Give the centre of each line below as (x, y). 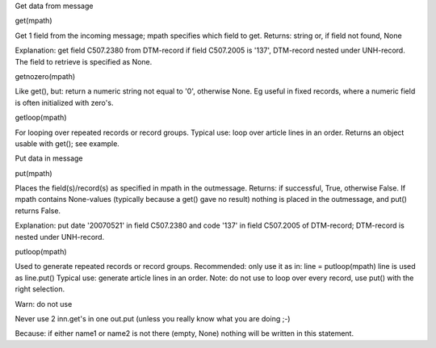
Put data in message (49, 158)
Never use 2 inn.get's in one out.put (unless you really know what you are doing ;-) (153, 318)
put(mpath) (34, 173)
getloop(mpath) (41, 118)
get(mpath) (34, 21)
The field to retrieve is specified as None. (84, 61)
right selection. (40, 289)
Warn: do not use (44, 304)
